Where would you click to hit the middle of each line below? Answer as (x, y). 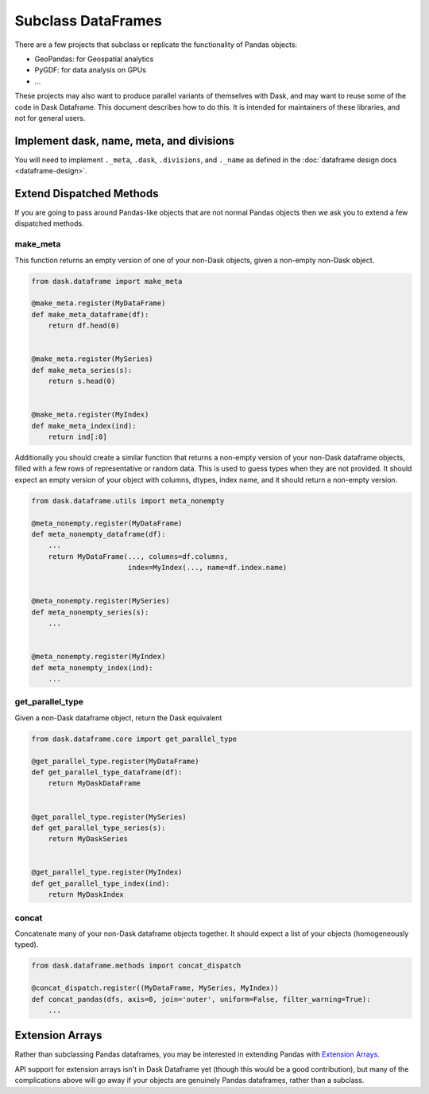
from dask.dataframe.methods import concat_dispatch (136, 966)
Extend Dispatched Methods (87, 194)
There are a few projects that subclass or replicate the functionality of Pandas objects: (156, 45)
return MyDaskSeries (88, 839)
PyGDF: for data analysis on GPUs (91, 70)
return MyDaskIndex (86, 895)
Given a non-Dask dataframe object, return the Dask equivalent (118, 718)
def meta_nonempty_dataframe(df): (99, 534)
